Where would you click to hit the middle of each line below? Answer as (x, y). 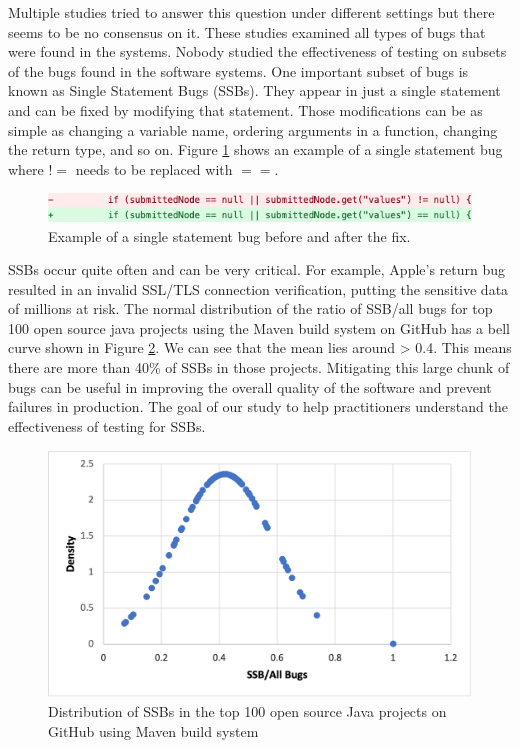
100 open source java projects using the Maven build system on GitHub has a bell (259, 327)
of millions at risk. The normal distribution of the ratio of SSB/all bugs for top (250, 308)
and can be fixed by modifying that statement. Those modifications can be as (245, 109)
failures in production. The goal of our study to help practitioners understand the (258, 406)
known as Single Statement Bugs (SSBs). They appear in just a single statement (254, 90)
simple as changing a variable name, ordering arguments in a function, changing (253, 129)
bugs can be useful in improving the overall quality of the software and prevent (250, 386)
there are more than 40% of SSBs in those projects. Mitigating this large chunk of (259, 367)
